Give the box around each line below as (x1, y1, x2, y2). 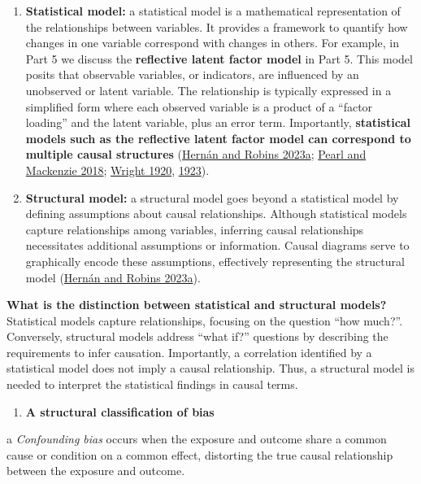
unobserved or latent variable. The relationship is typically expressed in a (25, 81, 392, 98)
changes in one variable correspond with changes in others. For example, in (25, 34, 399, 51)
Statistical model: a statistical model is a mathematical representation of (25, 2, 401, 19)
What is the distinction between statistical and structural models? (7, 296, 387, 313)
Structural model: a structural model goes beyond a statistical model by (25, 189, 399, 206)
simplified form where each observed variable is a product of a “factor (25, 98, 373, 115)
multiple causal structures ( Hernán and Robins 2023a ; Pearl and (25, 146, 367, 163)
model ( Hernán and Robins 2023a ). (25, 268, 201, 286)
